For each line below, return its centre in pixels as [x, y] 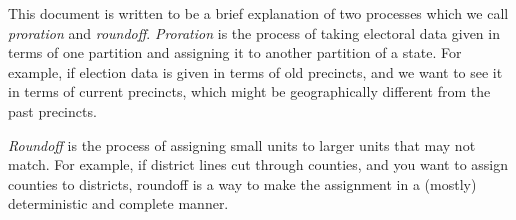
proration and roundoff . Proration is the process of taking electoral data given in [254, 32]
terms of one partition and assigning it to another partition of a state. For [235, 52]
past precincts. [52, 110]
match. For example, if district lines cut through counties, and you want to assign [258, 164]
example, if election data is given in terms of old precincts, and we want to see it [255, 71]
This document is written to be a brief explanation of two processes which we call [258, 13]
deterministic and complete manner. [118, 203]
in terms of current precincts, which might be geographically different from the [249, 91]
